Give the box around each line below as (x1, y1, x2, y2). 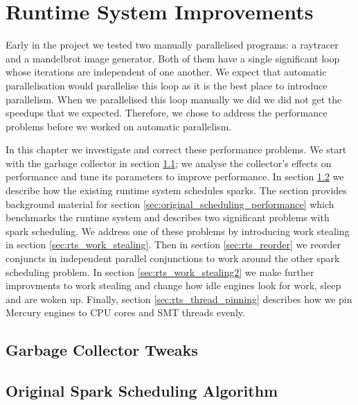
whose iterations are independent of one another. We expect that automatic (6, 64, 327, 79)
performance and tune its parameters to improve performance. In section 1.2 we (6, 169, 344, 184)
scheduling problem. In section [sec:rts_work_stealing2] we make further (6, 264, 314, 279)
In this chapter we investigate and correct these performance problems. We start (6, 142, 347, 157)
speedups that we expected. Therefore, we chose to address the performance (6, 105, 328, 120)
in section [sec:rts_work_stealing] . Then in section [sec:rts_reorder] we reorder (6, 237, 341, 252)
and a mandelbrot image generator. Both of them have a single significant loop (6, 51, 340, 65)
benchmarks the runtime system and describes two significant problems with (6, 210, 330, 225)
